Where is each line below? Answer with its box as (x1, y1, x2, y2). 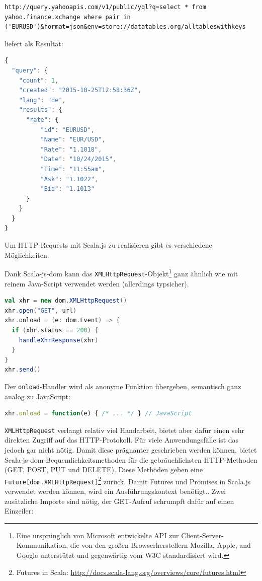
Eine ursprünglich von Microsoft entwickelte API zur (16, 530, 179, 540)
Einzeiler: (5, 505, 34, 516)
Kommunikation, (16, 540, 68, 550)
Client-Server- (181, 530, 224, 540)
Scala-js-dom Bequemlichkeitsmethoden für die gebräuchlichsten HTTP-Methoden (5, 454, 257, 465)
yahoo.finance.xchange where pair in (5, 13, 131, 21)
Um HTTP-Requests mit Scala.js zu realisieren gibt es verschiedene (5, 240, 212, 250)
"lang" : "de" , (19, 96, 66, 104)
